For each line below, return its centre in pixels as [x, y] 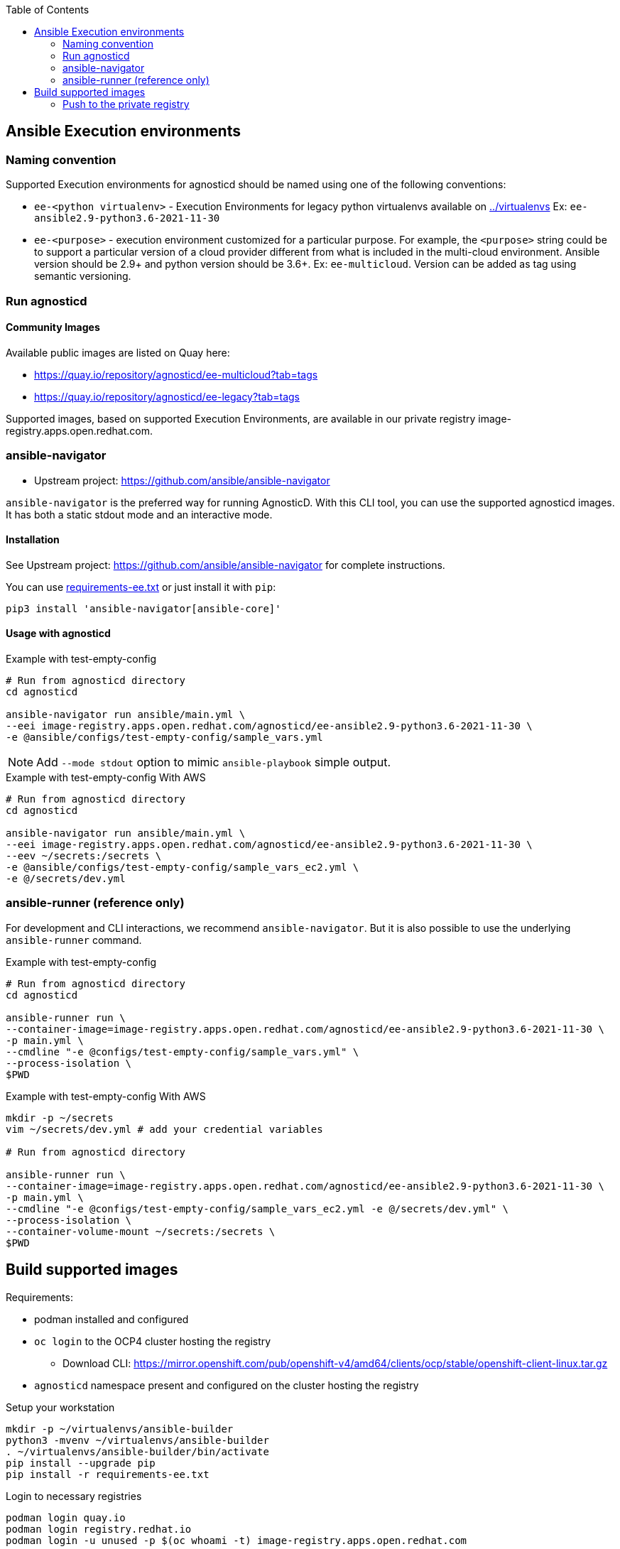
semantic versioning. [83, 276]
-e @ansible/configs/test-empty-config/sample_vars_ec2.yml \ [183, 867]
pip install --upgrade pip [81, 1463]
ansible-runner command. [74, 940]
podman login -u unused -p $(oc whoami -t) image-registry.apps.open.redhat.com [236, 1540]
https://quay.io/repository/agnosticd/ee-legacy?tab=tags [167, 396]
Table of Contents [48, 10]
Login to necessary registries [74, 1496]
